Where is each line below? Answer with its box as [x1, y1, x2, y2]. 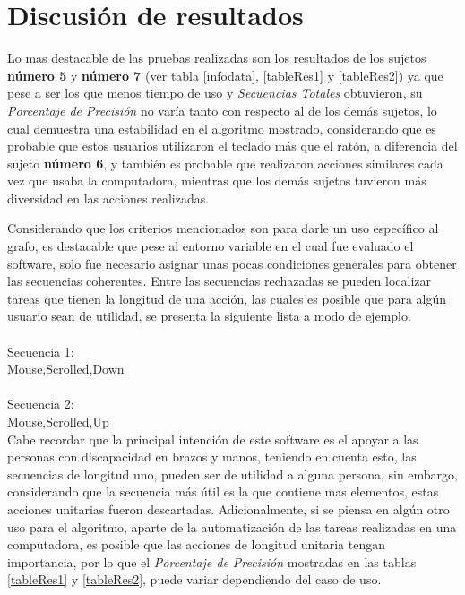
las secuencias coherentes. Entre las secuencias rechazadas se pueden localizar [7, 272, 432, 290]
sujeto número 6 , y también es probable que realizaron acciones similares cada [7, 153, 443, 172]
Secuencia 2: [7, 394, 74, 413]
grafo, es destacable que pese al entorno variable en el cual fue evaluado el [7, 237, 414, 255]
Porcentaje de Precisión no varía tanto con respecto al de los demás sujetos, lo [7, 100, 437, 119]
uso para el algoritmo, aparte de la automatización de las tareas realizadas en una [7, 517, 457, 536]
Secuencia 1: [7, 341, 74, 360]
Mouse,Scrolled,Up [7, 412, 109, 430]
